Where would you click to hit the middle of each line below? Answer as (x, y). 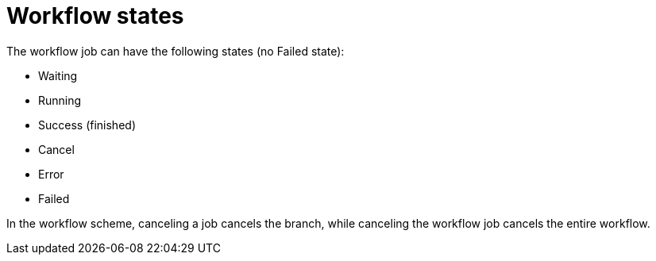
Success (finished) (87, 125)
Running (60, 100)
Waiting (58, 75)
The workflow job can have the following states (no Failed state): (176, 51)
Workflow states (95, 16)
